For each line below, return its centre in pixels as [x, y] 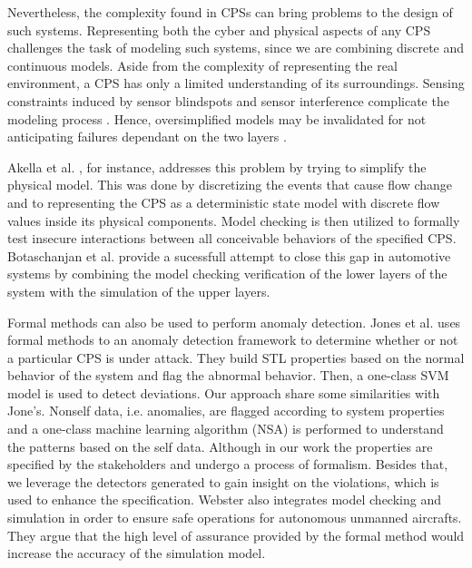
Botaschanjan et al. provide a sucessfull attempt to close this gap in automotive [229, 255]
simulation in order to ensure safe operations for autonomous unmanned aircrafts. [235, 518]
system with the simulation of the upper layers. [139, 291]
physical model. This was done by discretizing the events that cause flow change [230, 185]
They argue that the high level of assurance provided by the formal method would [236, 535]
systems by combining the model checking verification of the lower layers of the [227, 274]
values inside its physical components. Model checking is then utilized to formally [234, 220]
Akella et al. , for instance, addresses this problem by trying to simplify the [217, 166]
